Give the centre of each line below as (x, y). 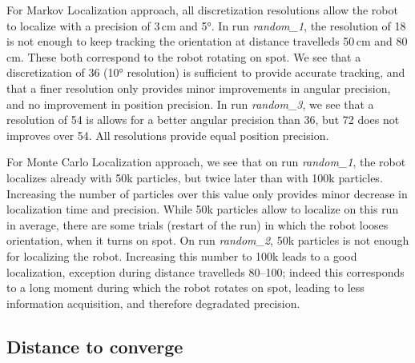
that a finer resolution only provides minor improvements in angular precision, (199, 88)
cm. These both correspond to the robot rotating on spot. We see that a (184, 56)
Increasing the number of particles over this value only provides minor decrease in (207, 193)
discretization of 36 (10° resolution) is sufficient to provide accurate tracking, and (206, 72)
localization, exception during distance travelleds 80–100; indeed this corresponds (205, 271)
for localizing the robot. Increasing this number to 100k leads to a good (182, 255)
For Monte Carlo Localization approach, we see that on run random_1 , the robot (206, 162)
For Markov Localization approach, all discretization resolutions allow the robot (202, 10)
